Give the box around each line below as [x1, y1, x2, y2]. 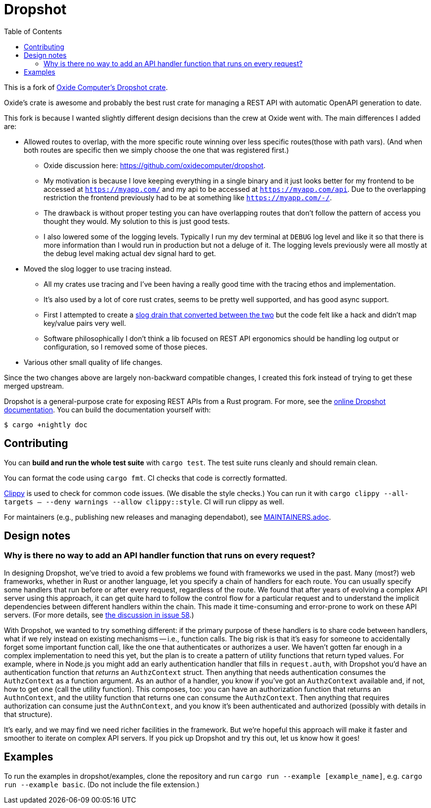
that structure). [4, 710, 52, 718]
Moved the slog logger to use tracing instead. [24, 264, 172, 273]
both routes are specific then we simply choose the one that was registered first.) [24, 145, 289, 154]
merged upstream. [4, 381, 64, 390]
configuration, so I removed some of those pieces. [44, 342, 208, 351]
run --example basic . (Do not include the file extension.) [4, 780, 200, 789]
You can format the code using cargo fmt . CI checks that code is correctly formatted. [4, 473, 287, 482]
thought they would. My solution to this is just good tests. [44, 217, 230, 225]
